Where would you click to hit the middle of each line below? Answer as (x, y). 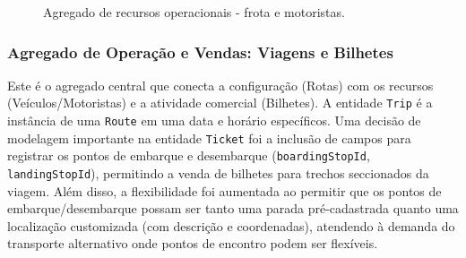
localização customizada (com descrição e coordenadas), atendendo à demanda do (231, 225)
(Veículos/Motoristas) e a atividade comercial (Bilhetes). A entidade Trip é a (220, 103)
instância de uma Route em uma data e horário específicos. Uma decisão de (214, 120)
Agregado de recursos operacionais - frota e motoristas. (194, 12)
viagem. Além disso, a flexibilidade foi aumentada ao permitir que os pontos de (224, 190)
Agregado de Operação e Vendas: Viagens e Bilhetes (200, 52)
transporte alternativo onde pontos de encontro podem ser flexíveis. (193, 243)
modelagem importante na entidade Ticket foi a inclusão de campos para (209, 138)
